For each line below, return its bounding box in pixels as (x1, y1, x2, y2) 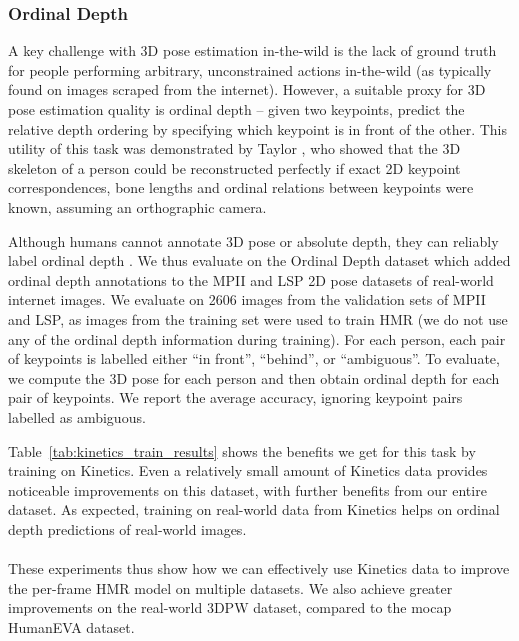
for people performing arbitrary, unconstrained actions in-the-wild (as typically (8, 59, 492, 80)
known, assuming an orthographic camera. (8, 196, 267, 217)
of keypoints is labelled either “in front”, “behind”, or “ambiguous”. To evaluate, (8, 348, 500, 369)
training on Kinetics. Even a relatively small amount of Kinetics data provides (8, 460, 488, 481)
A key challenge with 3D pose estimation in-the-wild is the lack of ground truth (8, 40, 497, 61)
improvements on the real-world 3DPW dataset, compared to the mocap (8, 597, 452, 618)
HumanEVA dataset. (8, 616, 135, 637)
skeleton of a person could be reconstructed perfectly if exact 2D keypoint (8, 157, 461, 178)
